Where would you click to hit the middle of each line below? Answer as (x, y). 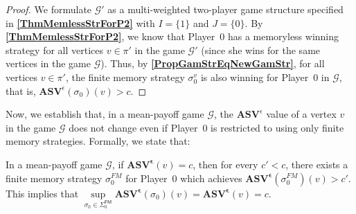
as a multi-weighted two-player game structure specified (225, 9)
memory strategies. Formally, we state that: (98, 141)
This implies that (42, 193)
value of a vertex (301, 114)
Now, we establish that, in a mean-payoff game (105, 114)
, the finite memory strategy (125, 77)
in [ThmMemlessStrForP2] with (80, 23)
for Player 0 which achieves (184, 178)
